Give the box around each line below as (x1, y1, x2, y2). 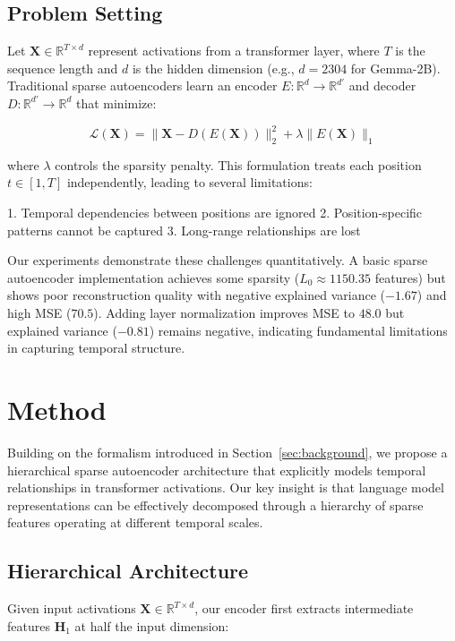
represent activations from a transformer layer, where (88, 41, 380, 60)
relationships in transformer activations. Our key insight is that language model (7, 478, 444, 497)
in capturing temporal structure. (7, 338, 185, 357)
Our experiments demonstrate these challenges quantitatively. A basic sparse (7, 251, 428, 269)
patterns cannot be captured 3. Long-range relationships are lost (7, 220, 361, 239)
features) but (374, 268, 446, 286)
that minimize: (75, 93, 157, 112)
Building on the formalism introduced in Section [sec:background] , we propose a (7, 442, 448, 461)
